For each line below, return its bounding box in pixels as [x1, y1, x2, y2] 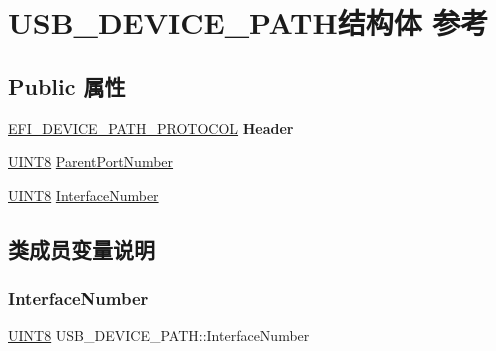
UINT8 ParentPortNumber [8, 151, 174, 172]
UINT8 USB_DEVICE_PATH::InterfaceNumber [8, 325, 310, 346]
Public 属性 [8, 70, 126, 101]
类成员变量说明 [8, 233, 155, 264]
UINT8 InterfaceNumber [8, 184, 159, 205]
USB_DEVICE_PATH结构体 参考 [8, 2, 489, 43]
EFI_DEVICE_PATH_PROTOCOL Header [8, 117, 294, 138]
